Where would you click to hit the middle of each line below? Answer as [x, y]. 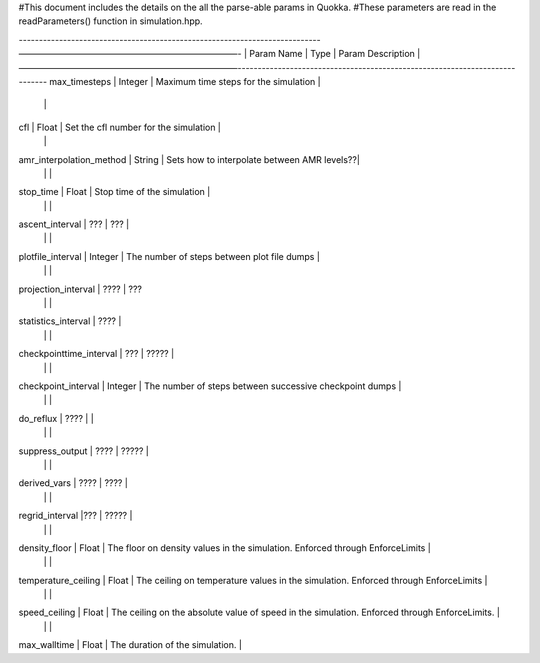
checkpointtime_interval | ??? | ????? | [96, 354]
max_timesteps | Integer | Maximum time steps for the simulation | [185, 81]
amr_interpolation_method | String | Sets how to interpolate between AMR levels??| [189, 159]
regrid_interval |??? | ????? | [75, 516]
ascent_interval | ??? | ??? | [74, 224]
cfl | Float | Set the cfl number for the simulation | [120, 127]
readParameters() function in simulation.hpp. [111, 21]
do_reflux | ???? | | [56, 418]
